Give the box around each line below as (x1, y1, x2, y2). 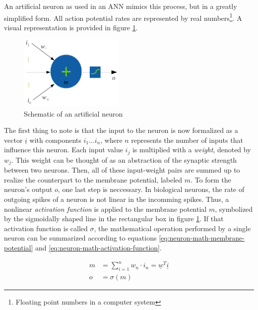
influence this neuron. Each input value (4, 144, 123, 155)
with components (29, 134, 81, 145)
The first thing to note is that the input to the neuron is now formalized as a (4, 125, 238, 135)
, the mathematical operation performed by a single (94, 223, 251, 233)
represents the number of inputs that (131, 134, 243, 145)
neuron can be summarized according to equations (4, 233, 157, 243)
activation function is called (4, 223, 88, 233)
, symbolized (215, 203, 253, 214)
